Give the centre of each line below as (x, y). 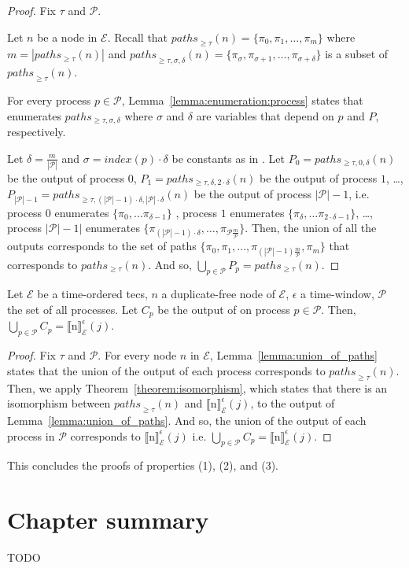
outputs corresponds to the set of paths (102, 246)
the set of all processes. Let (73, 310)
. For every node (137, 355)
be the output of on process (224, 310)
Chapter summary (108, 520)
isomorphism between (59, 403)
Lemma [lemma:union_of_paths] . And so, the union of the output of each (187, 420)
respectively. (37, 132)
